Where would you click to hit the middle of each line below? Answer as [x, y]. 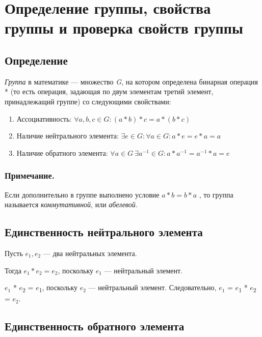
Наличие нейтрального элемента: [68, 136]
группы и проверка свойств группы [124, 28]
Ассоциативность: [44, 118]
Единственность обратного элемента [95, 326]
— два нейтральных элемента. [90, 253]
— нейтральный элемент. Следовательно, [152, 287]
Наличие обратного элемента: [62, 152]
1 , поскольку [58, 288]
